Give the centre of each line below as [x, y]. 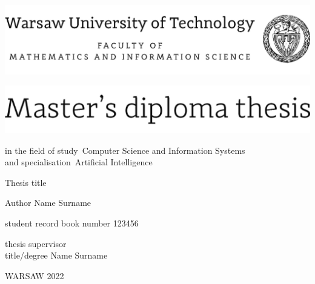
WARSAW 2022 [35, 275]
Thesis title [26, 182]
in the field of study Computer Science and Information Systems [125, 150]
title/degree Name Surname [56, 255]
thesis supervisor [36, 243]
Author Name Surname [48, 203]
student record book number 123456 [72, 223]
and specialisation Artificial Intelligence [79, 162]
